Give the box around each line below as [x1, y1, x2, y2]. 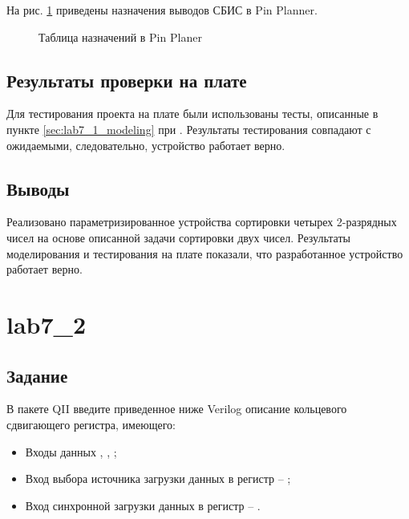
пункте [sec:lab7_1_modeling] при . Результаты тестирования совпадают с [6, 120, 371, 137]
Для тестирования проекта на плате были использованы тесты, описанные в [6, 105, 379, 122]
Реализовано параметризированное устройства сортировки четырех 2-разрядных [6, 213, 397, 230]
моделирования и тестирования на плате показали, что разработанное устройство [6, 245, 403, 262]
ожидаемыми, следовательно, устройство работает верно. [6, 136, 285, 153]
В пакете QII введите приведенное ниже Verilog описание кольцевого [6, 400, 347, 417]
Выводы [6, 176, 70, 201]
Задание [6, 363, 68, 387]
